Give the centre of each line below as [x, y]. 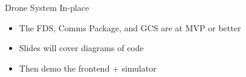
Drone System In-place [47, 7]
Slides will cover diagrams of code [81, 48]
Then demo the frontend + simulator [88, 68]
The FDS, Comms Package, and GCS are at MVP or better [130, 27]
